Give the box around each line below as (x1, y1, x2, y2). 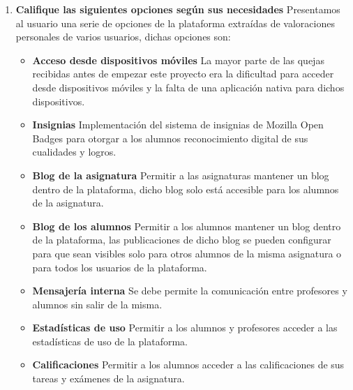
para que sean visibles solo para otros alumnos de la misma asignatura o (32, 246, 342, 260)
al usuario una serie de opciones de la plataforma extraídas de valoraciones (15, 15, 335, 30)
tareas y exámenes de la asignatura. (32, 371, 185, 386)
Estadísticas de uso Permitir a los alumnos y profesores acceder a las (32, 320, 338, 335)
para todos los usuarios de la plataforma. (32, 260, 207, 274)
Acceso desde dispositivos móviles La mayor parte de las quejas (32, 52, 324, 67)
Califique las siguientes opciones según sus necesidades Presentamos (15, 2, 340, 16)
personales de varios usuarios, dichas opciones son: (15, 29, 231, 44)
